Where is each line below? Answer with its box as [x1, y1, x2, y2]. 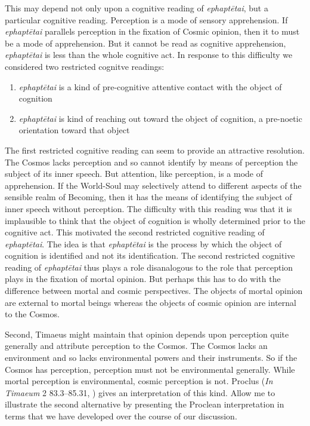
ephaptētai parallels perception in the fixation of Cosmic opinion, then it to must [5, 25, 300, 38]
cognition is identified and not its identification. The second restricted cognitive [5, 249, 295, 262]
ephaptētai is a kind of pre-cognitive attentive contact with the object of [18, 80, 282, 93]
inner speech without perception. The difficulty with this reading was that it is [5, 202, 292, 214]
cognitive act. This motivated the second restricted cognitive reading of [5, 226, 265, 238]
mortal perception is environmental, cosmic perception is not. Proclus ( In [5, 375, 273, 387]
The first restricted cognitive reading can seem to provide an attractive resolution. [5, 143, 305, 156]
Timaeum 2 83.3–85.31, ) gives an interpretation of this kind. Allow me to [5, 386, 275, 399]
